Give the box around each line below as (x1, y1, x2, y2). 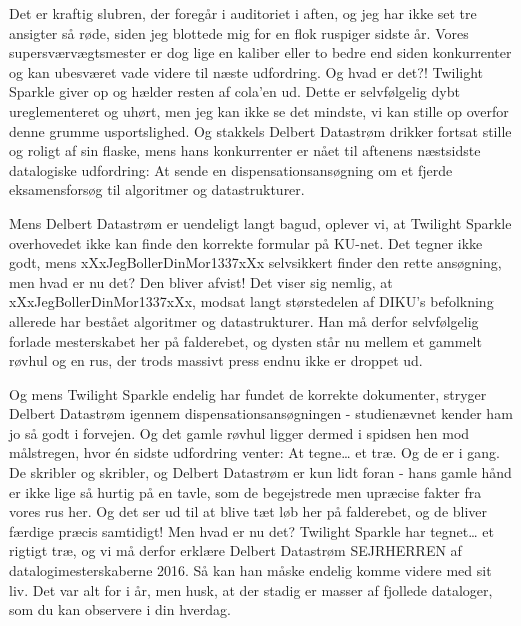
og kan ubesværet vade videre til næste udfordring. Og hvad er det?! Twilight (9, 61, 484, 82)
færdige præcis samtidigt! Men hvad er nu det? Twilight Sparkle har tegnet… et (9, 520, 494, 541)
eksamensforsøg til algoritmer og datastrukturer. (9, 179, 305, 200)
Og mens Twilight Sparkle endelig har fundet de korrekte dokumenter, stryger (9, 383, 487, 404)
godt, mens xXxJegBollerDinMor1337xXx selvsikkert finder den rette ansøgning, (9, 252, 502, 273)
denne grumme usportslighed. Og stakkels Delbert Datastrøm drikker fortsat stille (9, 120, 512, 141)
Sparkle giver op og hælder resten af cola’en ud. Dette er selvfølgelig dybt (9, 81, 460, 102)
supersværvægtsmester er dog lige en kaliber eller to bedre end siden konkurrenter (9, 42, 512, 63)
